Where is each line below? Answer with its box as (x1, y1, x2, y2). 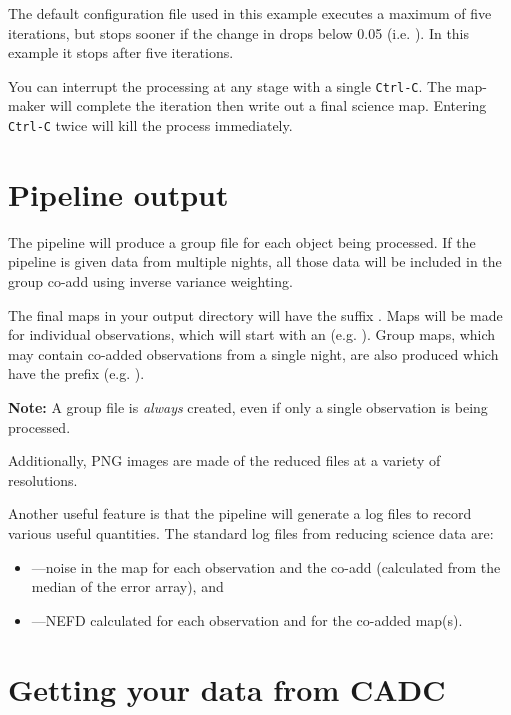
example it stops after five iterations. (8, 42, 234, 63)
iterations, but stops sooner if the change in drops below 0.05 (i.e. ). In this (8, 22, 470, 43)
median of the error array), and (31, 576, 224, 597)
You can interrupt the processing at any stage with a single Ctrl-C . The (8, 75, 452, 96)
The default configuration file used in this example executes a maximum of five (8, 3, 492, 23)
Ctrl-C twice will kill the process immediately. (8, 115, 293, 136)
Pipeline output (8, 173, 229, 214)
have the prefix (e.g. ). (8, 363, 145, 384)
